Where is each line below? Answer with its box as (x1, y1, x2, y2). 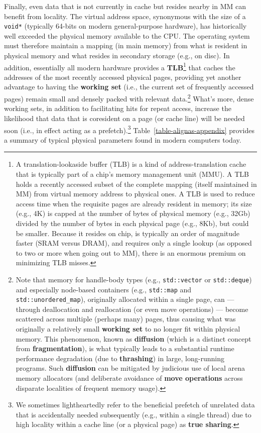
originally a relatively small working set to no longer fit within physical (16, 323, 240, 334)
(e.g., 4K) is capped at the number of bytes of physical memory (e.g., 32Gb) (16, 208, 250, 219)
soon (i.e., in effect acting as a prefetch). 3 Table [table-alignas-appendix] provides (4, 123, 254, 135)
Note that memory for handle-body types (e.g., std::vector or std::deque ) (16, 274, 252, 284)
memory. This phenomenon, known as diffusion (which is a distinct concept (16, 333, 251, 344)
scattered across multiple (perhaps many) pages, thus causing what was (16, 313, 236, 324)
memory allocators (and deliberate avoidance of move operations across (16, 373, 243, 383)
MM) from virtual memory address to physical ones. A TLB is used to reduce (16, 188, 255, 199)
